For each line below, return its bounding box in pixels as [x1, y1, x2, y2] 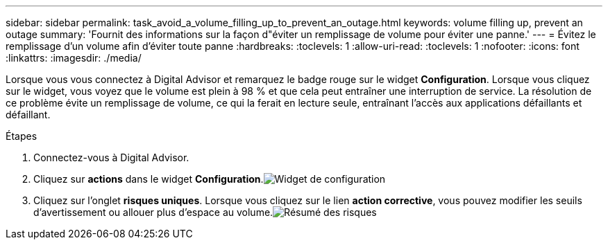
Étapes [6, 130, 37, 142]
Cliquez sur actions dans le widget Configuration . [33, 173, 264, 185]
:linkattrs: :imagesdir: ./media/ [6, 52, 142, 64]
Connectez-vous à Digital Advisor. [33, 152, 189, 163]
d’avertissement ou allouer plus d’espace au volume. [33, 206, 273, 218]
